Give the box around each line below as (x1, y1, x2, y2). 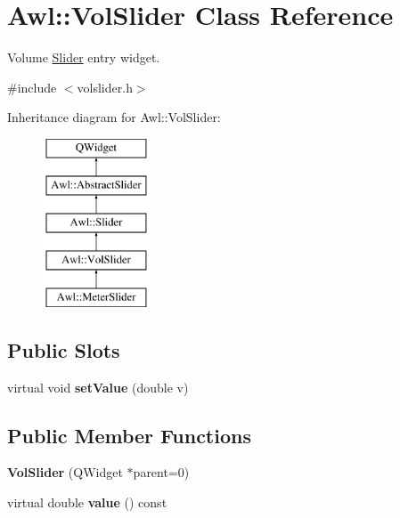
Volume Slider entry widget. (7, 48, 160, 67)
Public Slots (7, 336, 120, 363)
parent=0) (133, 463, 190, 482)
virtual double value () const (7, 493, 167, 512)
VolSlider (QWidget (7, 463, 123, 482)
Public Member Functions (7, 421, 251, 449)
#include (7, 77, 57, 96)
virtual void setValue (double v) (7, 377, 189, 396)
